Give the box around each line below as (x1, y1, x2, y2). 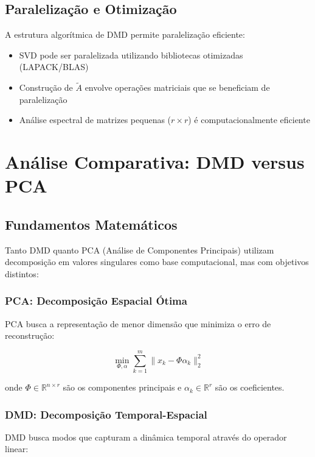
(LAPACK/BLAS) (19, 60, 89, 73)
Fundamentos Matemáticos (5, 214, 178, 233)
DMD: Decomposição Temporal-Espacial (5, 406, 207, 422)
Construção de (19, 81, 73, 94)
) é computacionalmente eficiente (188, 113, 310, 126)
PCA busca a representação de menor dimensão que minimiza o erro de (5, 317, 271, 330)
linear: (5, 442, 29, 455)
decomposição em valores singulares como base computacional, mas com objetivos (5, 255, 309, 268)
